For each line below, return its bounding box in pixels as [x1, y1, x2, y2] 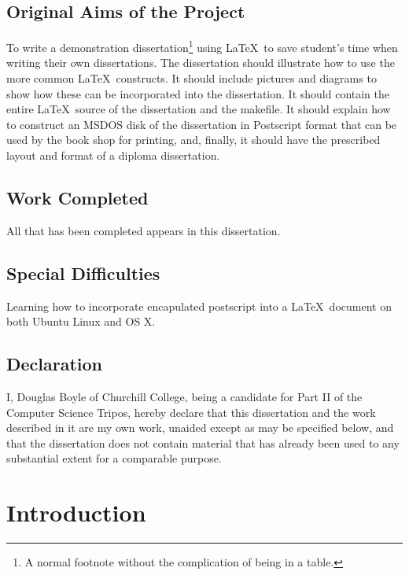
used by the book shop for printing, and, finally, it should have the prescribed [6, 131, 381, 148]
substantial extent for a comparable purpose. [6, 450, 222, 466]
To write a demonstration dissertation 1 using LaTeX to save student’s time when [6, 37, 398, 55]
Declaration [6, 352, 103, 376]
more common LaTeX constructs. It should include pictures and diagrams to [6, 70, 377, 87]
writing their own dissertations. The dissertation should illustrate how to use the [6, 54, 395, 71]
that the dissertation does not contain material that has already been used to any [6, 434, 400, 451]
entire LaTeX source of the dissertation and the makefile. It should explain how [6, 101, 391, 117]
